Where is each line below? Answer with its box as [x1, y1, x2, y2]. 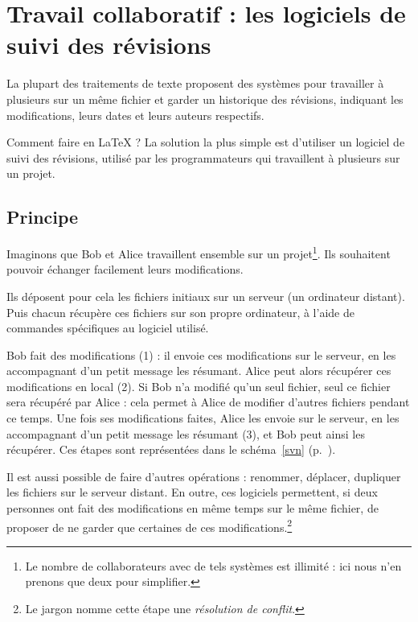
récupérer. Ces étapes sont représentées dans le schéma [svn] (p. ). [6, 441, 336, 458]
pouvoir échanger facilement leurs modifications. [6, 261, 244, 278]
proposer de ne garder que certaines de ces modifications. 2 [6, 516, 293, 535]
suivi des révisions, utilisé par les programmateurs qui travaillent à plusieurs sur [6, 149, 400, 166]
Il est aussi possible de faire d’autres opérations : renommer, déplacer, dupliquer [6, 468, 401, 484]
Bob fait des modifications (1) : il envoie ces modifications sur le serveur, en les [6, 346, 396, 363]
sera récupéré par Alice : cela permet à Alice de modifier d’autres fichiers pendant [6, 393, 410, 410]
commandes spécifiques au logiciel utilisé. [6, 319, 209, 336]
